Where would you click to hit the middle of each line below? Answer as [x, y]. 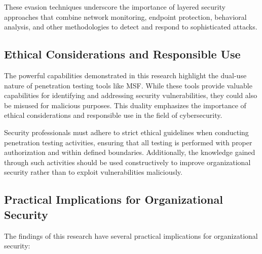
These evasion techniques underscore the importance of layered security [115, 7]
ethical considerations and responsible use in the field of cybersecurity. [113, 115]
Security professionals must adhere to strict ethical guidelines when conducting [126, 132]
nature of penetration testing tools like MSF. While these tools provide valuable [128, 85]
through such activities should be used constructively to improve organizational [127, 162]
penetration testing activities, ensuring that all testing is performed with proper [128, 142]
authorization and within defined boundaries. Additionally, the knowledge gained [130, 152]
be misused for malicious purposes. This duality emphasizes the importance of [125, 105]
